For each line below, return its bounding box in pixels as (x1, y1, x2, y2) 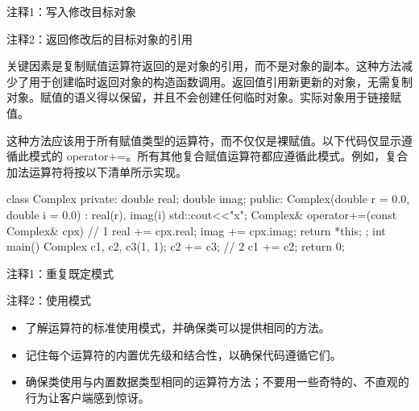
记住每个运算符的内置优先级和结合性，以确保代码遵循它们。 (25, 346, 342, 363)
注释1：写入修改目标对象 (6, 3, 136, 19)
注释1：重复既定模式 (6, 264, 114, 281)
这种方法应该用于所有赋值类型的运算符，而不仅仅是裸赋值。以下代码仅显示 (6, 131, 401, 148)
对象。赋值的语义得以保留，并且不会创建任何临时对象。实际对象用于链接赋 (6, 89, 401, 106)
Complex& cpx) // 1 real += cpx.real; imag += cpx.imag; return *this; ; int (6, 222, 386, 239)
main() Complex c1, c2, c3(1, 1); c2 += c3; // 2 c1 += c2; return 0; (6, 238, 345, 255)
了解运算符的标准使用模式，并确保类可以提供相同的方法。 (25, 318, 330, 335)
